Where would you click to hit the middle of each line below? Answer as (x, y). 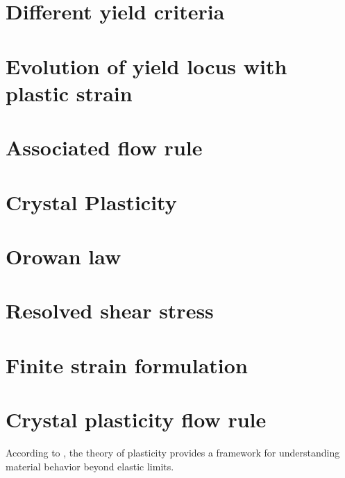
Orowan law (64, 256)
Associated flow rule (104, 147)
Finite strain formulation (127, 365)
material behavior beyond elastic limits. (90, 466)
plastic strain (69, 93)
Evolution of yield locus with (146, 66)
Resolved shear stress (110, 310)
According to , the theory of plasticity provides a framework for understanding (173, 452)
